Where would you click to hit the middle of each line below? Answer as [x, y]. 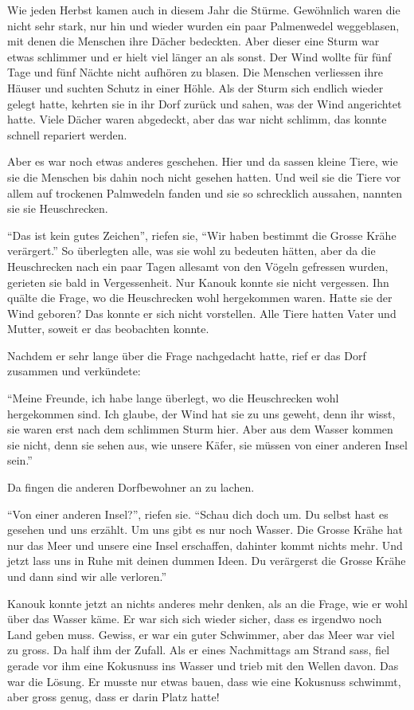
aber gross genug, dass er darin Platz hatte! [113, 697]
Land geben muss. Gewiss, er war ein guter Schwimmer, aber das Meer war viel [201, 634]
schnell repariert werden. [67, 134]
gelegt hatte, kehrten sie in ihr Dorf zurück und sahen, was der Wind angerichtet [205, 103]
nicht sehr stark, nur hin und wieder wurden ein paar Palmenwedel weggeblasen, [203, 25]
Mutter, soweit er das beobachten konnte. [108, 329]
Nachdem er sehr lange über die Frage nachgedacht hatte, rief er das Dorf [187, 355]
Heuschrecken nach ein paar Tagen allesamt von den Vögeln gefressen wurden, [198, 266]
